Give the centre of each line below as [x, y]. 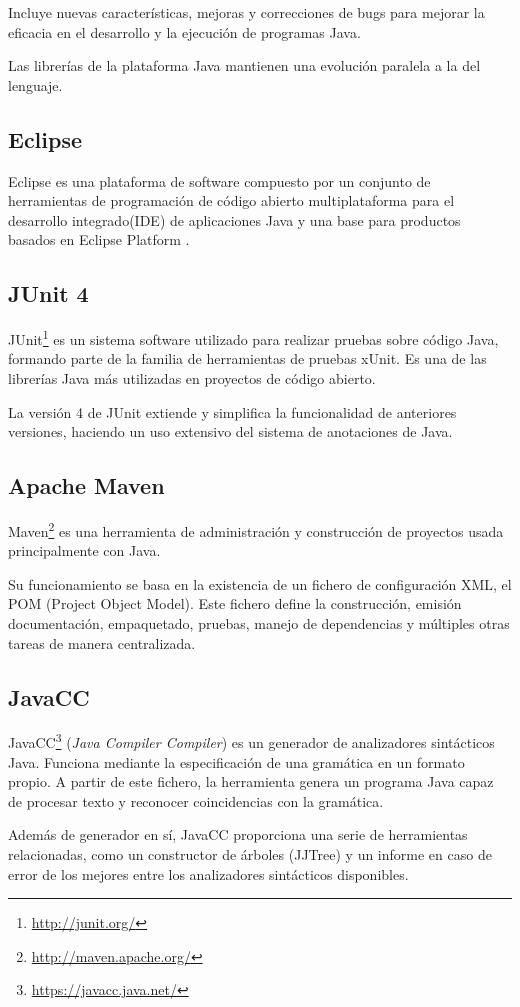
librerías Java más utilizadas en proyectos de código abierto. [192, 378]
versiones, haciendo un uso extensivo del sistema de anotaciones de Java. [230, 431]
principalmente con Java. [84, 550]
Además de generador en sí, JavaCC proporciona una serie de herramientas [238, 834]
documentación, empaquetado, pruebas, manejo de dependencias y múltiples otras [259, 623]
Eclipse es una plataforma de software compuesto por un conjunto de [219, 180]
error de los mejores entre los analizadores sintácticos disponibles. [208, 873]
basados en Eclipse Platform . [99, 239]
